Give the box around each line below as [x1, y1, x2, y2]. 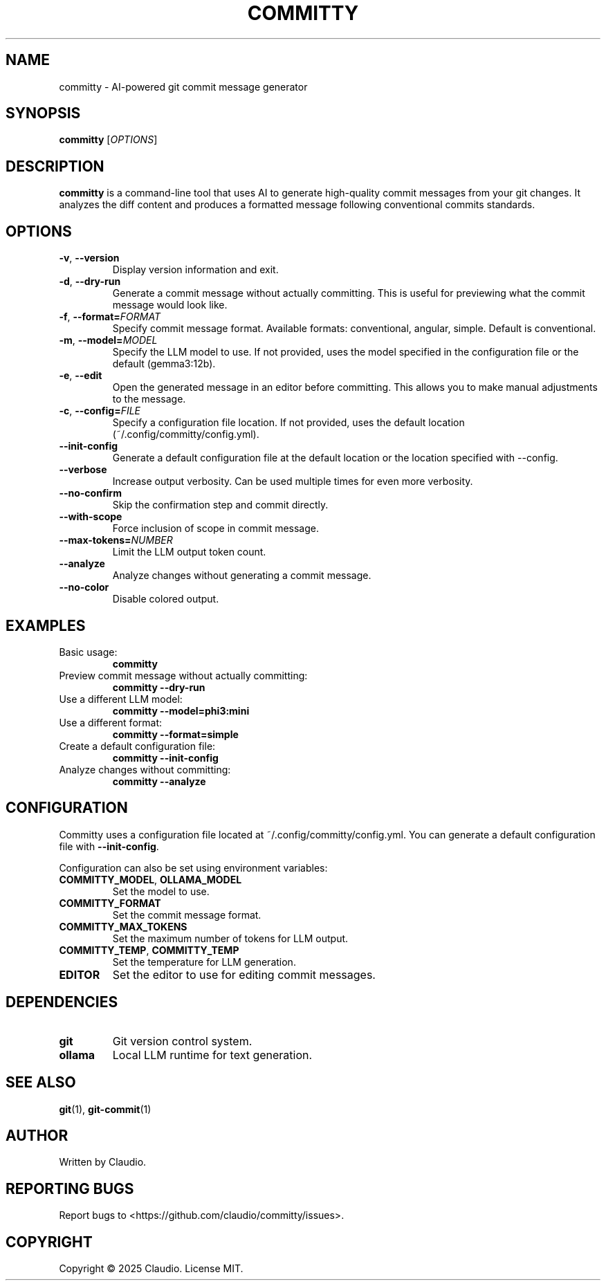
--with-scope [59, 511, 122, 523]
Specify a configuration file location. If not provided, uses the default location [112, 416, 465, 429]
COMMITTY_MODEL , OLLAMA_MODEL [59, 873, 242, 885]
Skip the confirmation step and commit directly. [112, 499, 329, 511]
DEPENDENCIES [6, 993, 118, 1011]
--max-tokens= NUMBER [59, 534, 173, 546]
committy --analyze [112, 775, 206, 787]
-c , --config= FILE [59, 405, 141, 417]
